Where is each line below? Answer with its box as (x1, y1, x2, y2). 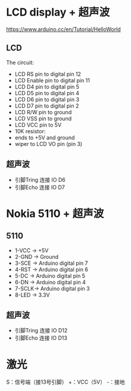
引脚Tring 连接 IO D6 (14, 176, 65, 183)
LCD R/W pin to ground (14, 108, 72, 115)
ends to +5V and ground (14, 134, 75, 141)
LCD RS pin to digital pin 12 (14, 70, 82, 78)
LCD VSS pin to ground (14, 115, 72, 122)
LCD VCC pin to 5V (14, 121, 62, 129)
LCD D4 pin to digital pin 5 (14, 83, 79, 90)
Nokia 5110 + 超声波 (6, 207, 104, 220)
